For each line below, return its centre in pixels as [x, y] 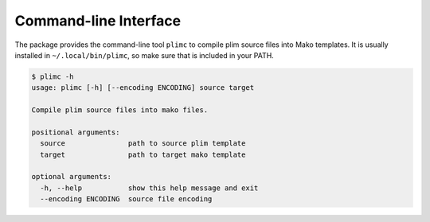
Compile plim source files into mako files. [120, 110]
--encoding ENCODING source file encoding [126, 199]
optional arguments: [71, 177]
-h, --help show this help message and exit [149, 188]
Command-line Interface [98, 21]
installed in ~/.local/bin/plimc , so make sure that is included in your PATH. [144, 55]
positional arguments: [76, 132]
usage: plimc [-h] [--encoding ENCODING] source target [143, 88]
